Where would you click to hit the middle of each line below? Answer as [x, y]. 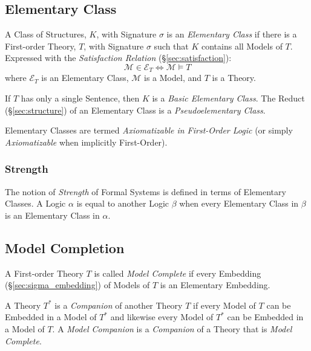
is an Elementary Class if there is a [232, 34]
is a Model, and [173, 78]
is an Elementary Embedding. [215, 285]
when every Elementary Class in [239, 203]
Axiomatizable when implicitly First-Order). [86, 142]
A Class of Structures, [46, 34]
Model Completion [65, 247]
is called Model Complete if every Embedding [178, 273]
